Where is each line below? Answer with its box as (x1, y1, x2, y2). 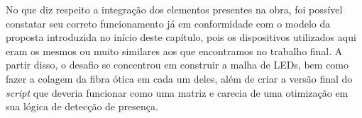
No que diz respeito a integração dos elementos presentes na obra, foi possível (6, 2, 343, 16)
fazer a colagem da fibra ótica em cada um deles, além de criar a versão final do (6, 71, 353, 85)
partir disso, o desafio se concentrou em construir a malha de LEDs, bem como (6, 57, 349, 72)
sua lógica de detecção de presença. (6, 99, 158, 114)
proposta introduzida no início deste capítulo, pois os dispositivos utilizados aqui (6, 30, 356, 45)
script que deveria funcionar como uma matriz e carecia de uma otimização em (6, 85, 349, 100)
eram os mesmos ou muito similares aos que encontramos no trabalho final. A (6, 43, 343, 58)
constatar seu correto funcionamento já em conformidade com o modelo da (6, 16, 331, 30)
